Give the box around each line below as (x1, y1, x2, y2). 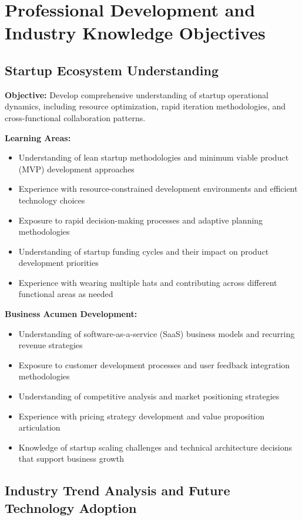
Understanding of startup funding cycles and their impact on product (18, 245, 269, 257)
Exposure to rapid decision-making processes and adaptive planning (18, 214, 263, 226)
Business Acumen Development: (5, 308, 137, 320)
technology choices (18, 194, 85, 206)
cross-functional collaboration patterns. (5, 111, 146, 124)
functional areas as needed (18, 288, 113, 300)
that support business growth (18, 452, 125, 465)
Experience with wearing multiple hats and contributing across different (18, 276, 277, 288)
